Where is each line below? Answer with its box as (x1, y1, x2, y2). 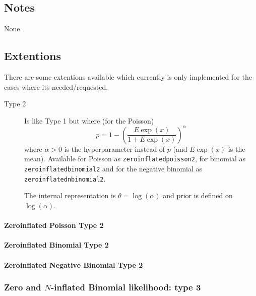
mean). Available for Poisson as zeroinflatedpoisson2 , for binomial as (24, 153, 245, 164)
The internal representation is (24, 190, 116, 201)
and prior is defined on (163, 190, 233, 201)
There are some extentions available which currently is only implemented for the (4, 72, 252, 82)
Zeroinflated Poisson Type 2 (4, 220, 104, 230)
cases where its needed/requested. (4, 81, 108, 92)
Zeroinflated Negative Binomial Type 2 (4, 259, 143, 270)
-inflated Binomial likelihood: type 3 (51, 281, 201, 293)
